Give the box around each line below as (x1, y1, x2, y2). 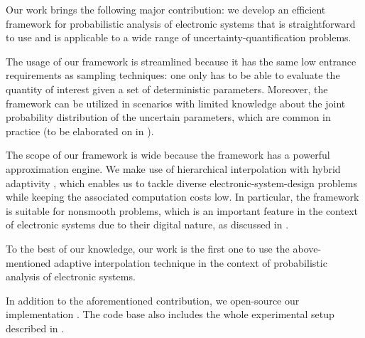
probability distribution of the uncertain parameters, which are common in (6, 110, 331, 125)
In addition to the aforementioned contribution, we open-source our (6, 292, 300, 307)
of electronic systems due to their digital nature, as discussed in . (6, 217, 289, 232)
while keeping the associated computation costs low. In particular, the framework (6, 189, 359, 204)
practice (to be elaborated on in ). (6, 123, 154, 138)
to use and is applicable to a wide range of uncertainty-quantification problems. (6, 30, 352, 45)
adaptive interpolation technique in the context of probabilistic (54, 255, 327, 270)
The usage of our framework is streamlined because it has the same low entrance (6, 53, 356, 68)
